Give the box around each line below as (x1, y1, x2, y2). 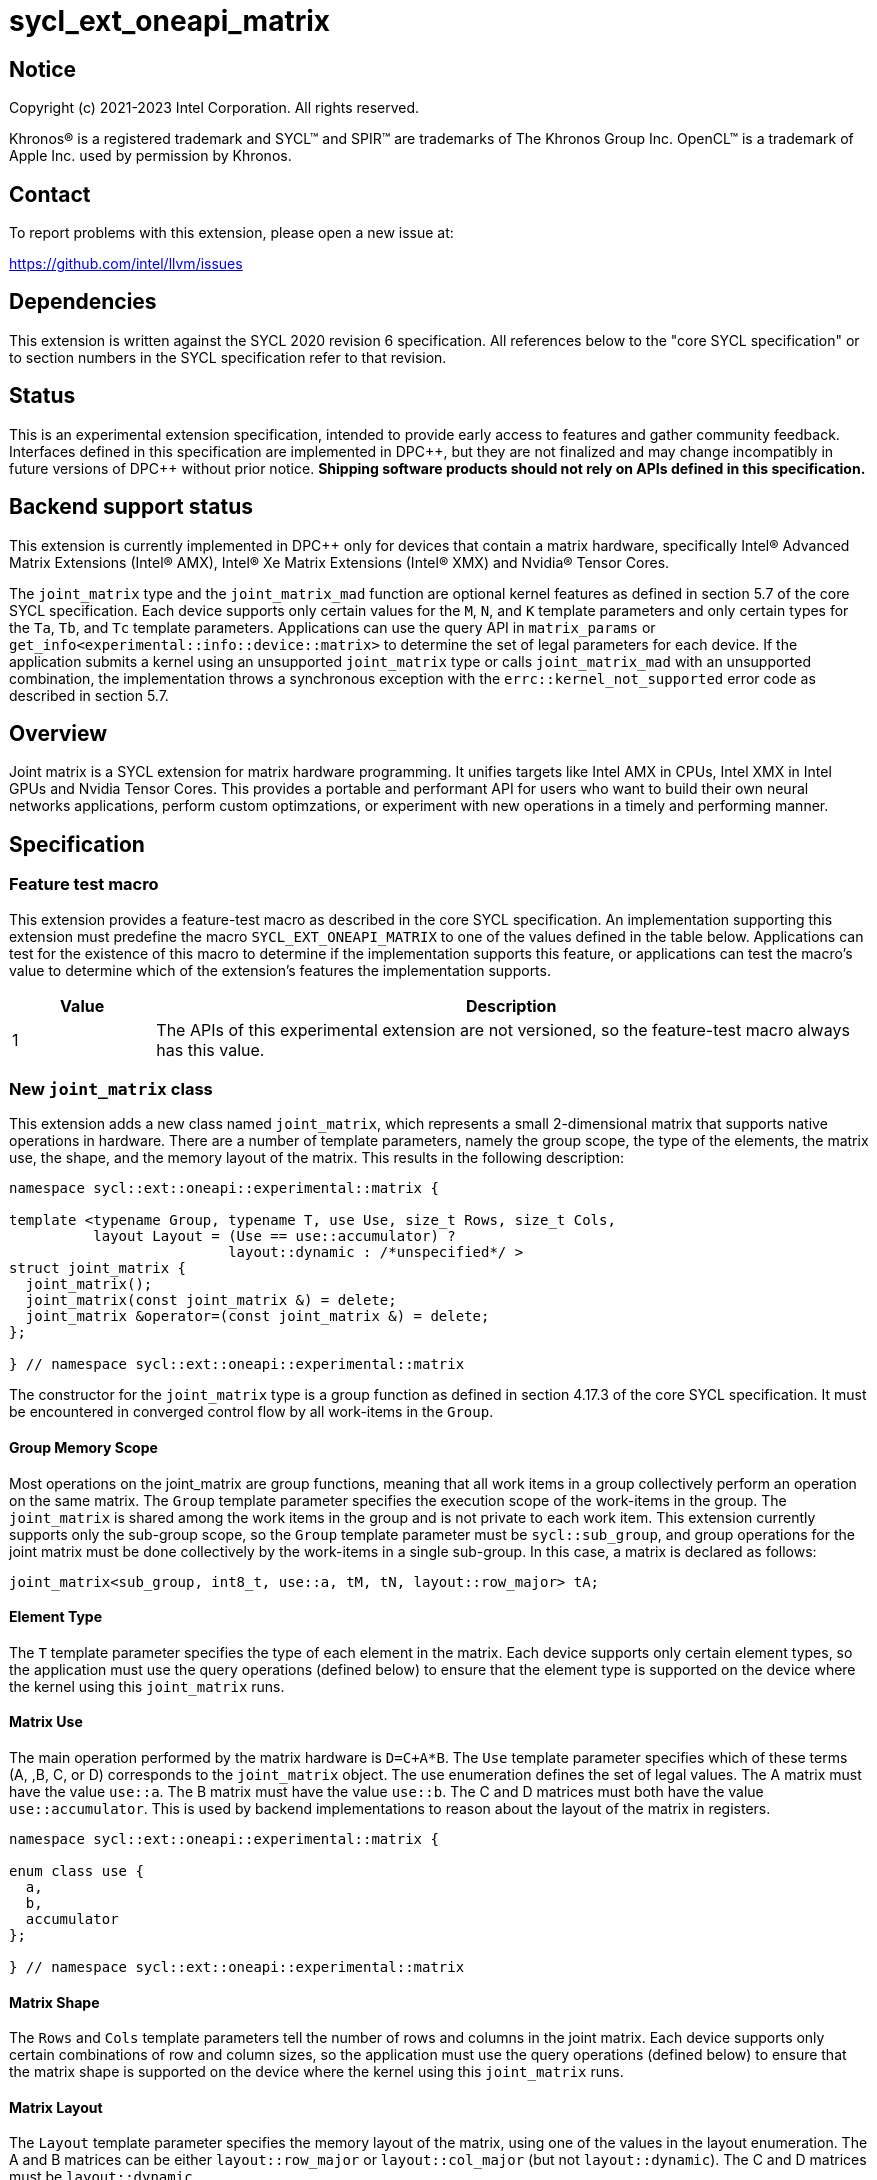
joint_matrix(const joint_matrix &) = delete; (25, 1292, 397, 1309)
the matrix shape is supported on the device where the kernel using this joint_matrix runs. (9, 2063, 624, 2081)
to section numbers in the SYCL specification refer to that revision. (9, 348, 447, 366)
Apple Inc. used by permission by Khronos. (9, 147, 292, 165)
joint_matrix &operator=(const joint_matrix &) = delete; (25, 1308, 490, 1325)
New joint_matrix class (9, 1078, 213, 1099)
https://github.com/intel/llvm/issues (9, 255, 243, 273)
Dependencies (9, 289, 157, 315)
